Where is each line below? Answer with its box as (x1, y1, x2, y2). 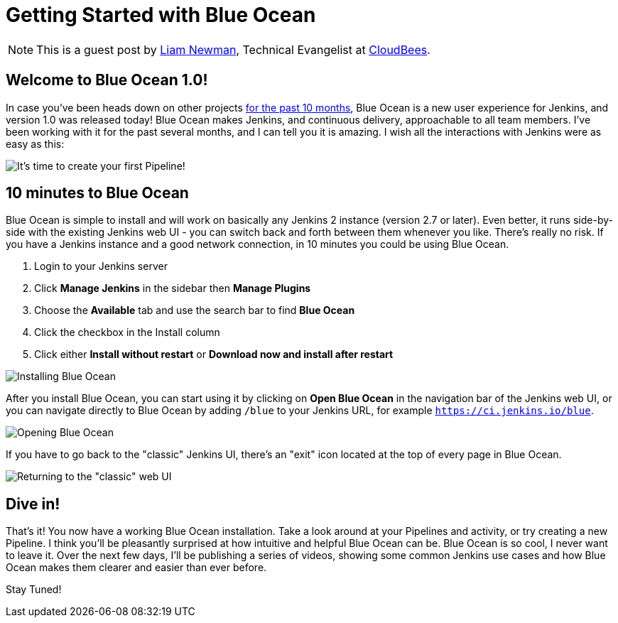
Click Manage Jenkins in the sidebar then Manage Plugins (34, 282, 311, 295)
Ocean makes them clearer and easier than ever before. (6, 561, 267, 574)
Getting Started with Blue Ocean (6, 3, 316, 27)
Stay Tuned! (6, 583, 62, 596)
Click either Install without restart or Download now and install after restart (34, 348, 394, 361)
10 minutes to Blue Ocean (6, 184, 189, 202)
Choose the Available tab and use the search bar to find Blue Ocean (34, 304, 355, 317)
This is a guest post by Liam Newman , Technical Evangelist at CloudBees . (36, 42, 430, 57)
